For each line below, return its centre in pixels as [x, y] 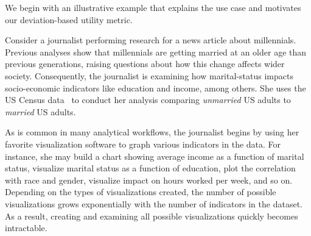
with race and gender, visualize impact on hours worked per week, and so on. [149, 180]
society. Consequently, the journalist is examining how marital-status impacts [149, 75]
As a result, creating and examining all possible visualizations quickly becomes [152, 216]
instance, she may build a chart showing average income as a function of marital [155, 156]
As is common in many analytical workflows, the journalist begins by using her [152, 132]
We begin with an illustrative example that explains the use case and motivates [153, 7]
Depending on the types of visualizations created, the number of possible [141, 192]
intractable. [26, 228]
